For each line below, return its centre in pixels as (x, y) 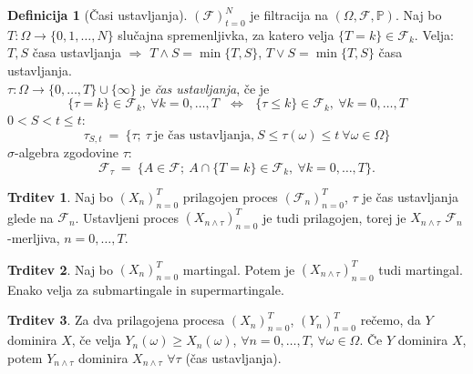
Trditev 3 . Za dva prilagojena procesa (116, 320)
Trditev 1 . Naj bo (61, 196)
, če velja (96, 340)
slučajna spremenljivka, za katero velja (226, 34)
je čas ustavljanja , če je (205, 88)
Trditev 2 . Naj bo (61, 268)
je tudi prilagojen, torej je (334, 217)
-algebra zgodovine (67, 152)
